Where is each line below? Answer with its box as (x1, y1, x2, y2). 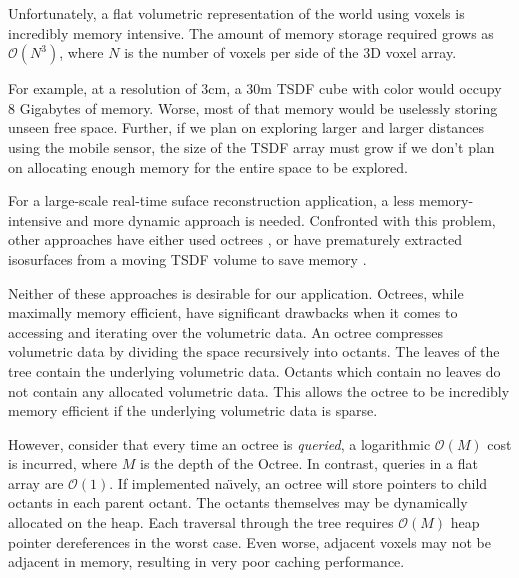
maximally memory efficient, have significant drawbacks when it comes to (8, 302, 458, 323)
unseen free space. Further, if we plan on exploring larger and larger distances (8, 117, 485, 138)
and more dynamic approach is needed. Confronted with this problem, (66, 209, 496, 230)
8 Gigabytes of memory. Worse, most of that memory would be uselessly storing (8, 97, 498, 118)
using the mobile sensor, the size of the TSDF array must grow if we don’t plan (8, 136, 495, 157)
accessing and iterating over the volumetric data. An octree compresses (8, 321, 443, 342)
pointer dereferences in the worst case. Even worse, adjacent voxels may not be (8, 531, 491, 552)
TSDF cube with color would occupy (276, 78, 502, 99)
